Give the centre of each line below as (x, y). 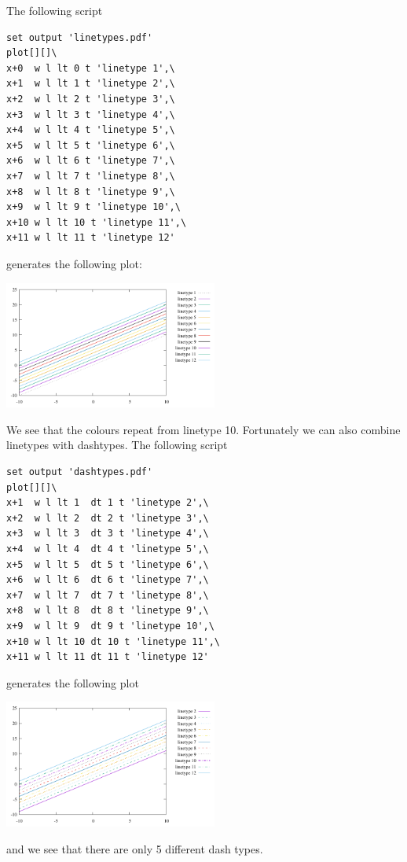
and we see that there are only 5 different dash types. (135, 848)
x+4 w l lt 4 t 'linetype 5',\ (91, 130)
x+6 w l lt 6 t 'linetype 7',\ (91, 161)
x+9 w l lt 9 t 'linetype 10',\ (93, 207)
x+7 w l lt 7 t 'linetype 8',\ (91, 176)
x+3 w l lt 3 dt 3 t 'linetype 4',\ (108, 534)
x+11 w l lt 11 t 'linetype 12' (91, 238)
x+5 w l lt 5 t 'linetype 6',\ (91, 145)
